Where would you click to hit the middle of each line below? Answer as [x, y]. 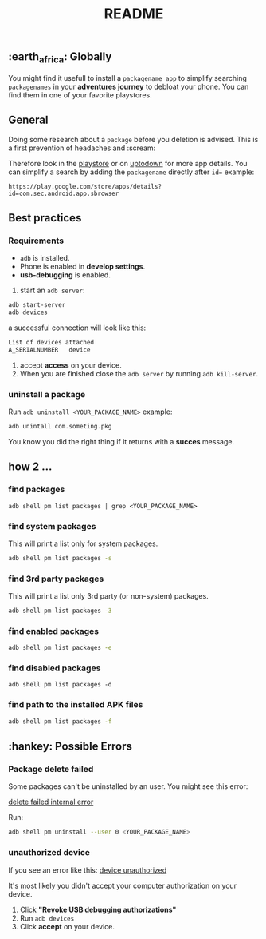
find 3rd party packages [56, 579]
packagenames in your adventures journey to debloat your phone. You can [129, 86]
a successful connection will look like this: [77, 328]
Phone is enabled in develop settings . [82, 267]
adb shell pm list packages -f [60, 721]
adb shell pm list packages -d [60, 685]
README [134, 14]
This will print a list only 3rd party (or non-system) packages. [108, 596]
